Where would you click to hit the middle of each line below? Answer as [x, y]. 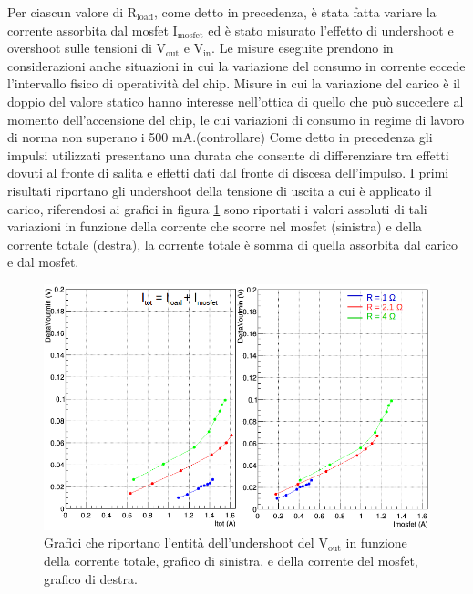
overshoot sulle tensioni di [80, 48]
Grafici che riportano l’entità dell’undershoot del [179, 543]
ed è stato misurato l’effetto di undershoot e [331, 30]
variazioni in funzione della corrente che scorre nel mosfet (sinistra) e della [215, 226]
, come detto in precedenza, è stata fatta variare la [295, 12]
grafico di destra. [91, 578]
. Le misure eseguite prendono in [303, 48]
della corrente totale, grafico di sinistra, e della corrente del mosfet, [231, 560]
